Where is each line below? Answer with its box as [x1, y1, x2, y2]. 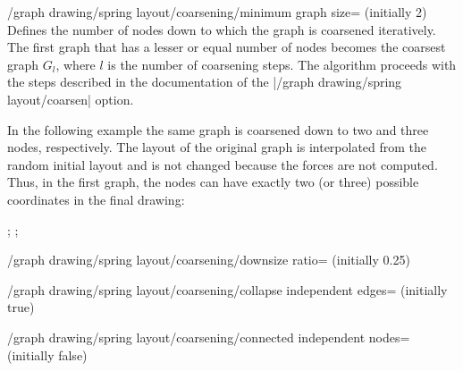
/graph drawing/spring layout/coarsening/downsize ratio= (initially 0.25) [7, 250, 410, 269]
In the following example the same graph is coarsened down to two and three [7, 120, 429, 139]
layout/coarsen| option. [7, 89, 134, 108]
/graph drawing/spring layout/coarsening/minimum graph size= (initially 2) [7, 3, 427, 21]
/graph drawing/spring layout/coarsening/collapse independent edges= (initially [7, 280, 448, 299]
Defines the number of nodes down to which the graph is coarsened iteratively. [7, 20, 436, 38]
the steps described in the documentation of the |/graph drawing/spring [7, 72, 402, 91]
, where [55, 55, 96, 73]
